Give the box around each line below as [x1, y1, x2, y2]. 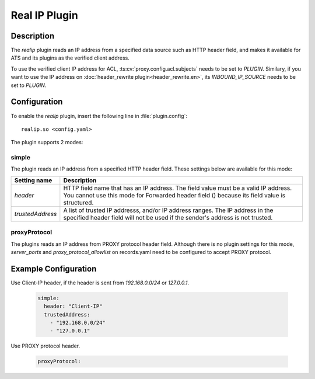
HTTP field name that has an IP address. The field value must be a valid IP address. [63, 184, 292, 192]
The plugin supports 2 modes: [10, 139, 83, 146]
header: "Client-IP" [44, 303, 103, 310]
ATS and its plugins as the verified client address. [10, 54, 129, 61]
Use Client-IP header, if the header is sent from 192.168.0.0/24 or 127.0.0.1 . [10, 279, 190, 286]
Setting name [14, 176, 52, 184]
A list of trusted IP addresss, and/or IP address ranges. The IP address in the [63, 206, 274, 214]
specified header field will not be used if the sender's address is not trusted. [63, 213, 273, 221]
